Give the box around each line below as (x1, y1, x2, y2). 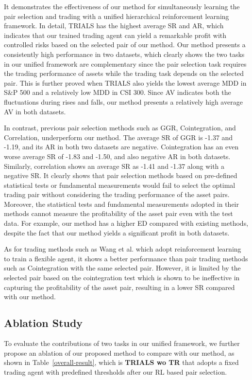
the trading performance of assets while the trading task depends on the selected (4, 68, 244, 78)
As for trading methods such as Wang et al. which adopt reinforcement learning (4, 244, 241, 254)
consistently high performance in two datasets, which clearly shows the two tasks (4, 49, 245, 59)
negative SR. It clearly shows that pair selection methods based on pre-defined (4, 170, 237, 181)
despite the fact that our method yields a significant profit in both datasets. (4, 227, 230, 237)
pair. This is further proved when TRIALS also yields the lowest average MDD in (4, 77, 247, 88)
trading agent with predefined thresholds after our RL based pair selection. (4, 366, 227, 377)
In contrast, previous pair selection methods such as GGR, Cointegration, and (4, 123, 236, 133)
